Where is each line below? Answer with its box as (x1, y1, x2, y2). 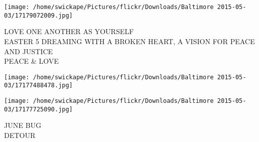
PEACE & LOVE (4, 56, 59, 66)
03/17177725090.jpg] (4, 105, 73, 113)
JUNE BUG (4, 120, 41, 130)
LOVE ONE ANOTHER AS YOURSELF (4, 26, 134, 37)
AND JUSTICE (4, 46, 53, 56)
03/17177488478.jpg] (4, 82, 73, 89)
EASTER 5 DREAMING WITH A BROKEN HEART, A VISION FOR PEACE (4, 36, 255, 46)
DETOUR (4, 129, 36, 140)
